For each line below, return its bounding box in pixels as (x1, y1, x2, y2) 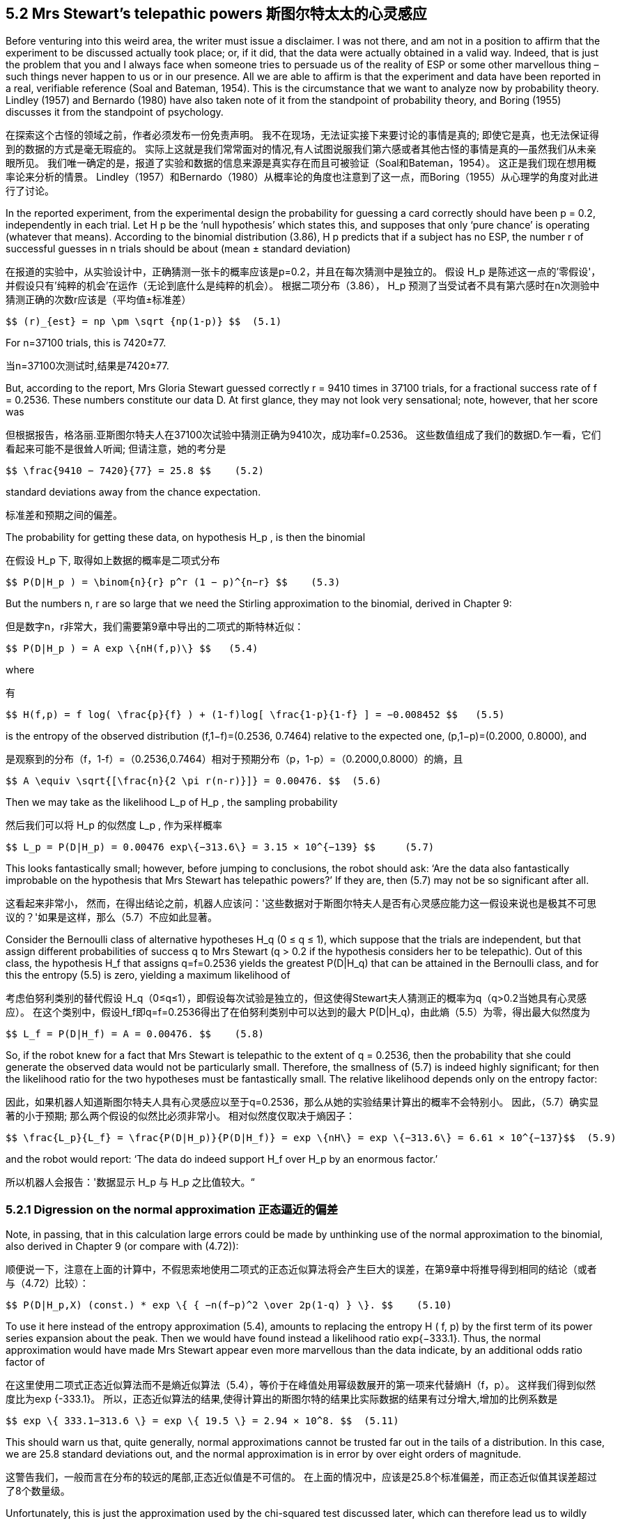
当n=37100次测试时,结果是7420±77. (6, 360, 169, 372)
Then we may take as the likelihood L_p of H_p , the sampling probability (6, 796, 338, 809)
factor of (6, 1356, 45, 1368)
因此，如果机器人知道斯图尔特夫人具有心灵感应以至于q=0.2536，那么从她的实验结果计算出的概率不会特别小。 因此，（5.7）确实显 (6, 1096, 599, 1108)
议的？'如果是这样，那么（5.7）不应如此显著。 (6, 911, 217, 924)
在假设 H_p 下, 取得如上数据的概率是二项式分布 (6, 554, 220, 567)
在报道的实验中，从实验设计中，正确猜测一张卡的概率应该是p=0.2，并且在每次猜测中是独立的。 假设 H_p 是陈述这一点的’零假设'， (6, 266, 601, 278)
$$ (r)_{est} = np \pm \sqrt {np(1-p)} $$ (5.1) (6, 316, 282, 328)
